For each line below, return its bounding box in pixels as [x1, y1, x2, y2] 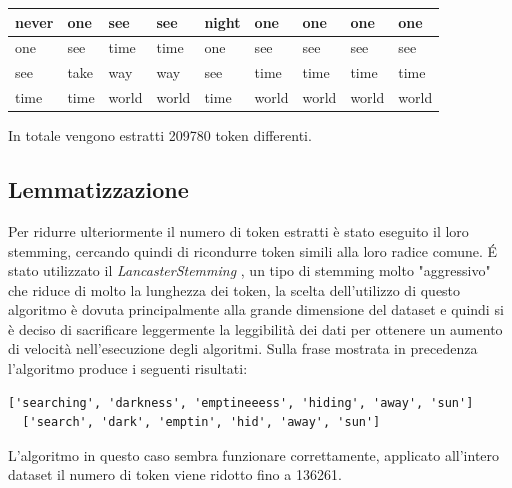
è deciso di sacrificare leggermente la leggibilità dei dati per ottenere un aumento [8, 318, 503, 339]
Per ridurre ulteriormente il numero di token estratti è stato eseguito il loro [8, 220, 469, 241]
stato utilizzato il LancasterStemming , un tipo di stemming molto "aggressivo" [8, 260, 491, 281]
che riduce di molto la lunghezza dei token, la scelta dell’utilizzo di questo [8, 279, 461, 300]
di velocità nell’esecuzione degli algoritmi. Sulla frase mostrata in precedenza [8, 338, 478, 359]
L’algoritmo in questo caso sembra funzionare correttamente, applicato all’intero [8, 444, 500, 465]
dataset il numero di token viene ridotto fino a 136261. [8, 464, 342, 485]
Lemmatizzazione [8, 174, 189, 205]
